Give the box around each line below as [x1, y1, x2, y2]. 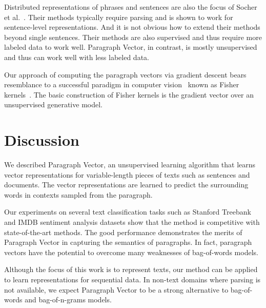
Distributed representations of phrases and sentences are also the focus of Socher [4, 2, 257, 12]
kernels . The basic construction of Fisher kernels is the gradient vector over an [4, 89, 254, 100]
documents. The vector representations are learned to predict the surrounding [4, 179, 249, 190]
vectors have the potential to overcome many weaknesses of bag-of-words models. [4, 246, 258, 257]
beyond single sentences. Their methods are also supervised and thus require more [4, 31, 262, 42]
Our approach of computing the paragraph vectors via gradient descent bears [4, 69, 247, 80]
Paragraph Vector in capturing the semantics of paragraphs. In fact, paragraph [4, 237, 252, 247]
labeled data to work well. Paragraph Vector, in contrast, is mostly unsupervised [4, 42, 257, 52]
